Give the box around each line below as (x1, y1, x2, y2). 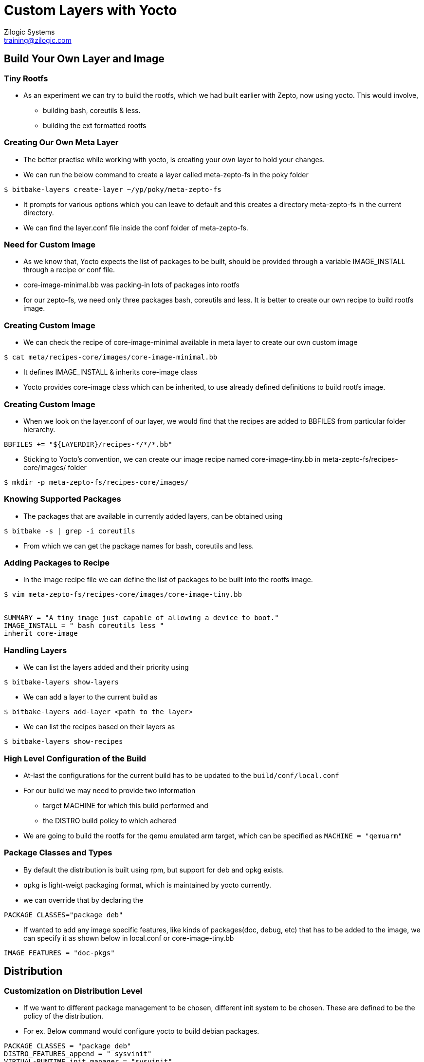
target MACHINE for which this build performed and (43, 801, 208, 810)
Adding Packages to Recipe (4, 558, 110, 568)
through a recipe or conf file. (23, 265, 115, 274)
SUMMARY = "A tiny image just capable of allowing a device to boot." (4, 614, 279, 622)
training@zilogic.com (4, 36, 72, 44)
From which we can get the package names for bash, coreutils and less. (23, 541, 254, 550)
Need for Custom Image (4, 240, 96, 250)
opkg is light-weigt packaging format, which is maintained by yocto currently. (23, 880, 271, 889)
